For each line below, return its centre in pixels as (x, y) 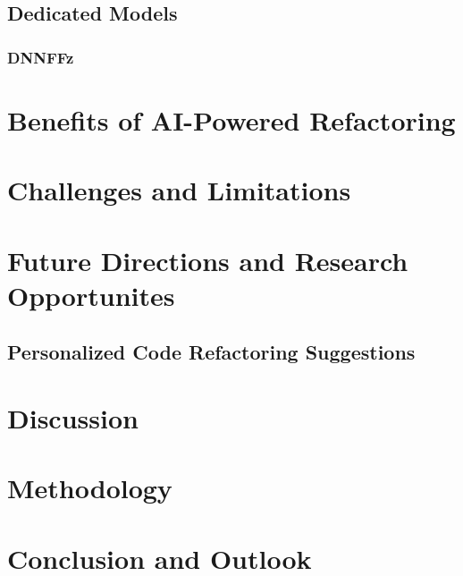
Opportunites (91, 295)
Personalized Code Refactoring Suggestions (211, 352)
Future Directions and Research (208, 260)
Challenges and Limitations (179, 190)
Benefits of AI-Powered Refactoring (231, 119)
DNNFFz (41, 57)
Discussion (73, 417)
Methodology (90, 488)
